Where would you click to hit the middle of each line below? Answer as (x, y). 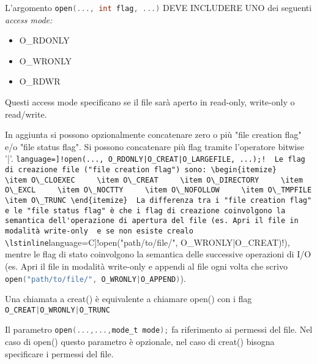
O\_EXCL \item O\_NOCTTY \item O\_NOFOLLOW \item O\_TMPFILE (158, 190)
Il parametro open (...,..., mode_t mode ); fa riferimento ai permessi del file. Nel (159, 329)
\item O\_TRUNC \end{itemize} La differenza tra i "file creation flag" (158, 201)
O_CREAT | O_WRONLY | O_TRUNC (58, 310)
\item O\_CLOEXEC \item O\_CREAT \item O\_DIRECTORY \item (154, 180)
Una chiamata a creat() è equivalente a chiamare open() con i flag (129, 299)
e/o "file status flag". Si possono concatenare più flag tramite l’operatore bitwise (155, 146)
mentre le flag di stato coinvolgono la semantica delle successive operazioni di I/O (158, 254)
